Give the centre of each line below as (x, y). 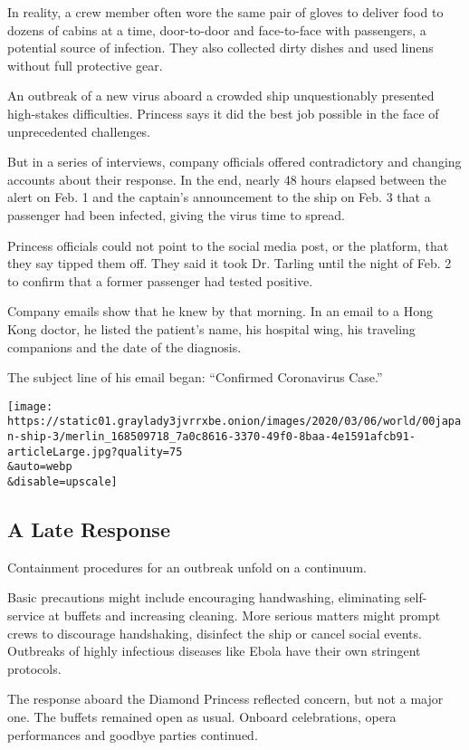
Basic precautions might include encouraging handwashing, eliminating (204, 597)
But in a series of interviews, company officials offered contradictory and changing (234, 162)
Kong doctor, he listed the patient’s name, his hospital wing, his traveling (211, 328)
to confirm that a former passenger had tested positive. (160, 280)
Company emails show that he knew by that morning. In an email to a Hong (220, 311)
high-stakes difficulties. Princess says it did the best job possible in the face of (223, 113)
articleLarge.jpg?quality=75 (95, 452)
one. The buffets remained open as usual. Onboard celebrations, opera (202, 716)
